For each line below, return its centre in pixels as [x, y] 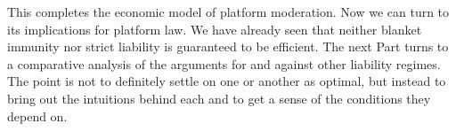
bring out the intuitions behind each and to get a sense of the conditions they [219, 98]
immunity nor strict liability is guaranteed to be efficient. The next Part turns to [228, 46]
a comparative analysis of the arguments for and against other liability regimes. [224, 63]
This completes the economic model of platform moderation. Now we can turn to [228, 12]
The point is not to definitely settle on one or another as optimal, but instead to [227, 81]
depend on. [37, 116]
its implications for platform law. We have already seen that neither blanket [215, 29]
